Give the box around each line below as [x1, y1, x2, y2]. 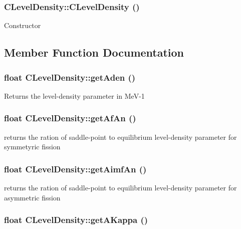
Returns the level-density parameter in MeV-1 [4, 90, 145, 101]
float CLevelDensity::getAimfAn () [4, 162, 147, 175]
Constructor [4, 20, 41, 31]
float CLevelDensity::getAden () [4, 71, 136, 83]
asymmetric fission [4, 192, 61, 202]
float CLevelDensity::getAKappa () [4, 213, 148, 226]
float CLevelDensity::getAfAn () [4, 112, 136, 124]
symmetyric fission [4, 141, 61, 152]
